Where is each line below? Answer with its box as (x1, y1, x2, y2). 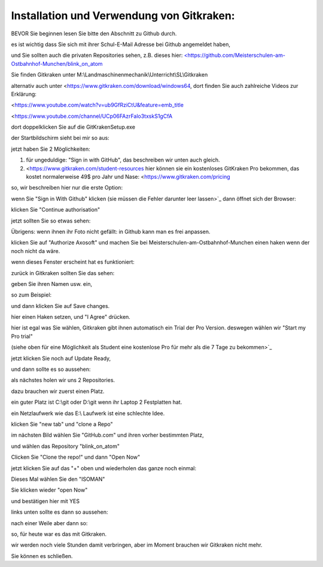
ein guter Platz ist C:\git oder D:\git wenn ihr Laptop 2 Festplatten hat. (11, 398, 182, 406)
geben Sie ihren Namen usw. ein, (11, 280, 93, 287)
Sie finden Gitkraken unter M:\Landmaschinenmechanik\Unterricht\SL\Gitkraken (11, 71, 208, 78)
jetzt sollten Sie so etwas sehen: (11, 217, 91, 224)
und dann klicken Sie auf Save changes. (11, 302, 110, 309)
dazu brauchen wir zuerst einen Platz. (11, 388, 105, 395)
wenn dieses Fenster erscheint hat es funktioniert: (11, 258, 135, 266)
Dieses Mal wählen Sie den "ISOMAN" (11, 475, 105, 483)
